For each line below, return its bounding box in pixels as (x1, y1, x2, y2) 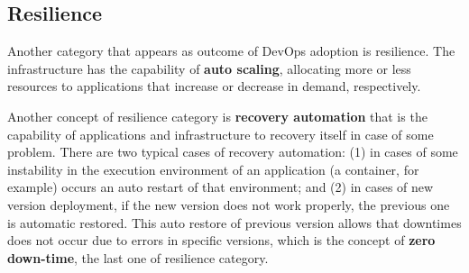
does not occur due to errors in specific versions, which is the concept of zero (7, 231, 436, 250)
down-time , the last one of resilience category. (7, 248, 269, 267)
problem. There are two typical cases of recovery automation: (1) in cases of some (7, 142, 458, 161)
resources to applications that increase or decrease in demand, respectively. (7, 77, 421, 96)
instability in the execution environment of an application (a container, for (7, 159, 419, 178)
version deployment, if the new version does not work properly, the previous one (7, 195, 450, 214)
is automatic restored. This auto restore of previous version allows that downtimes (7, 213, 462, 232)
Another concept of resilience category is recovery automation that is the (7, 106, 428, 125)
